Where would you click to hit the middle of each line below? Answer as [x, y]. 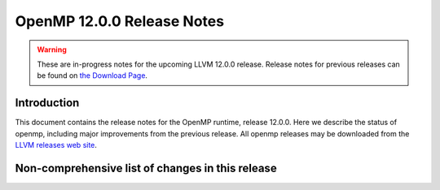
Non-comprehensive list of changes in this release [146, 168]
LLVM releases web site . [56, 145]
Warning [52, 50]
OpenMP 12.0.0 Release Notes [119, 21]
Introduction [47, 103]
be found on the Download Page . [92, 76]
